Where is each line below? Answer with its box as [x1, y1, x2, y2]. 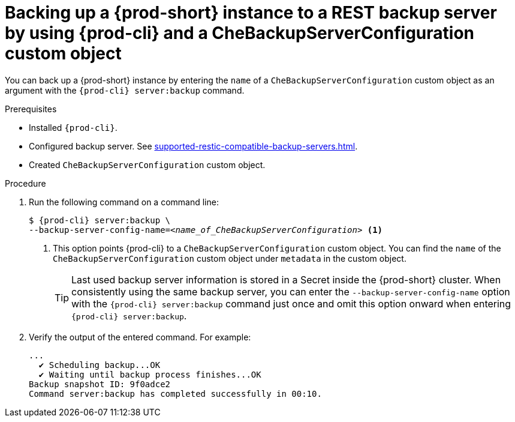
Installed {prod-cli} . [29, 122, 118, 133]
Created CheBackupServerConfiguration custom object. [29, 159, 266, 170]
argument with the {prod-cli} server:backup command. [5, 85, 245, 95]
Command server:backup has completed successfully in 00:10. [29, 388, 322, 399]
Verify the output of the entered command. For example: [29, 331, 251, 342]
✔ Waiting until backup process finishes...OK [38, 369, 261, 379]
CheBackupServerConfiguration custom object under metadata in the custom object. [53, 253, 406, 264]
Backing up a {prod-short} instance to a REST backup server [5, 2, 497, 23]
